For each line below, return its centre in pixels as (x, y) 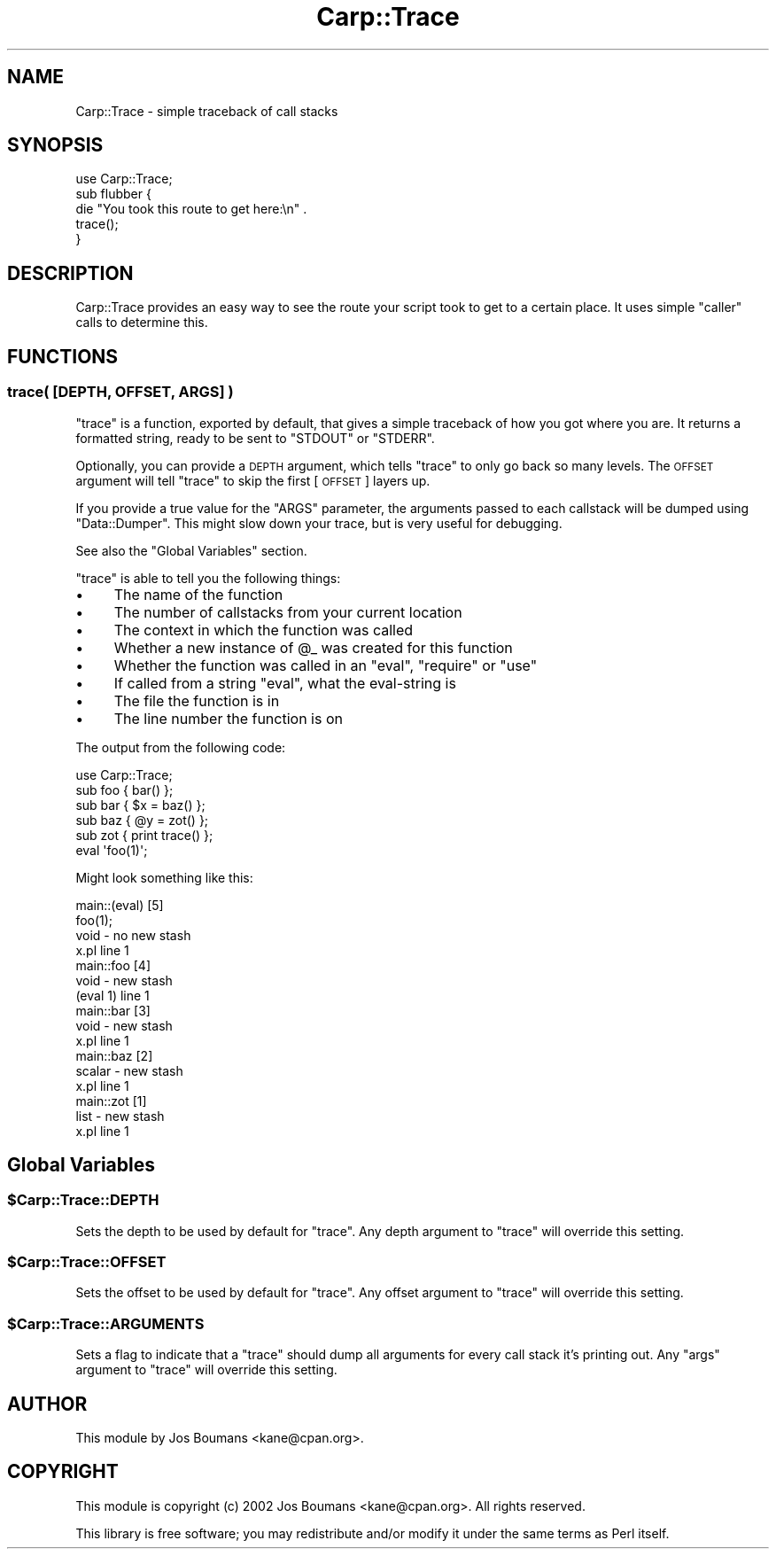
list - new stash (120, 1116)
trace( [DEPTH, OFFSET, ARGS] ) (120, 392)
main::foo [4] (113, 965)
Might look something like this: (164, 877)
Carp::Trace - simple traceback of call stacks (207, 111)
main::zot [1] (111, 1101)
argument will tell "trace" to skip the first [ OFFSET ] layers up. (253, 480)
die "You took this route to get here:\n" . (191, 209)
